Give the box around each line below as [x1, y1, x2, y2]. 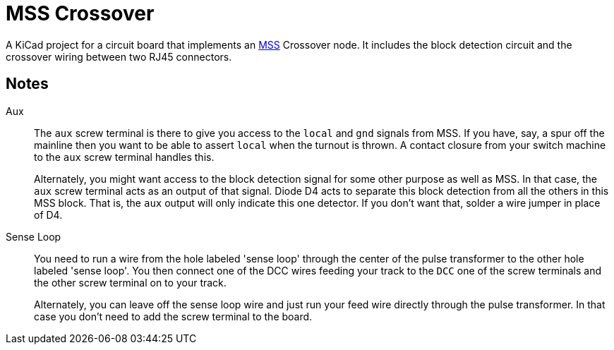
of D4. [34, 208, 63, 221]
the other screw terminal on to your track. [34, 276, 227, 289]
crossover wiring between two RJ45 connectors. [6, 50, 232, 63]
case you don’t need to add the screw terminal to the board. [34, 310, 313, 322]
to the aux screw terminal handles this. [34, 150, 215, 163]
